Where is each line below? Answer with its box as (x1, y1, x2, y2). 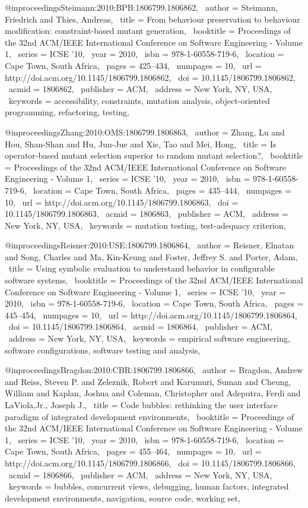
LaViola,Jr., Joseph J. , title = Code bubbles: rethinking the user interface (5, 399, 278, 411)
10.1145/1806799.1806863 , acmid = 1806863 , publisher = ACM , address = (5, 207, 288, 220)
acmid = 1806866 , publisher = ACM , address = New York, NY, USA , (8, 468, 272, 481)
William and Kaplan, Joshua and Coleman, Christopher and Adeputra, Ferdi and (5, 387, 301, 399)
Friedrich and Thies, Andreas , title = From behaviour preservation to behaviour (5, 12, 300, 25)
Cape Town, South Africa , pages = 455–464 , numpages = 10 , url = (5, 445, 262, 457)
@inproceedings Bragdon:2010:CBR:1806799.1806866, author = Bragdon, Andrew (5, 364, 303, 376)
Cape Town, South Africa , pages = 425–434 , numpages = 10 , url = (5, 59, 262, 71)
